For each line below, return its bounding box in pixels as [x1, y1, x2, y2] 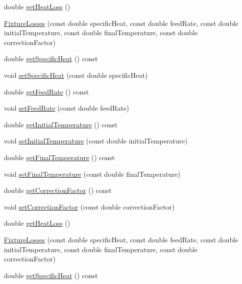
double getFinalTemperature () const [4, 152, 115, 162]
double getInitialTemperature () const [4, 119, 118, 129]
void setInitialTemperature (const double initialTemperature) [4, 136, 188, 146]
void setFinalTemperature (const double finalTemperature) [4, 168, 181, 179]
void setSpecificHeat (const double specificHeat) [4, 70, 148, 80]
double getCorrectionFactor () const [4, 185, 112, 195]
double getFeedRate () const [4, 86, 89, 96]
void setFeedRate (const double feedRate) [4, 103, 129, 113]
